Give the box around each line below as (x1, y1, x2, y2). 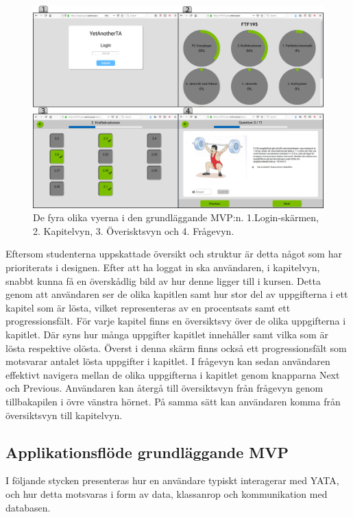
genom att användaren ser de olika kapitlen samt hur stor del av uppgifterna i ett (5, 287, 348, 301)
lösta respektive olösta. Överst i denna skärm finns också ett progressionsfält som (5, 340, 347, 355)
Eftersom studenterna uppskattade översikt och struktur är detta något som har (5, 247, 342, 261)
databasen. (5, 500, 51, 514)
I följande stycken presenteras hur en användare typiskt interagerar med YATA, (5, 473, 339, 488)
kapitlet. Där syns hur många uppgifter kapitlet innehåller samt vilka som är (5, 327, 328, 341)
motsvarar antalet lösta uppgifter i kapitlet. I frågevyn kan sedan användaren (5, 354, 330, 368)
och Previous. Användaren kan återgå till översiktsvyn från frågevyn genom (5, 381, 324, 395)
